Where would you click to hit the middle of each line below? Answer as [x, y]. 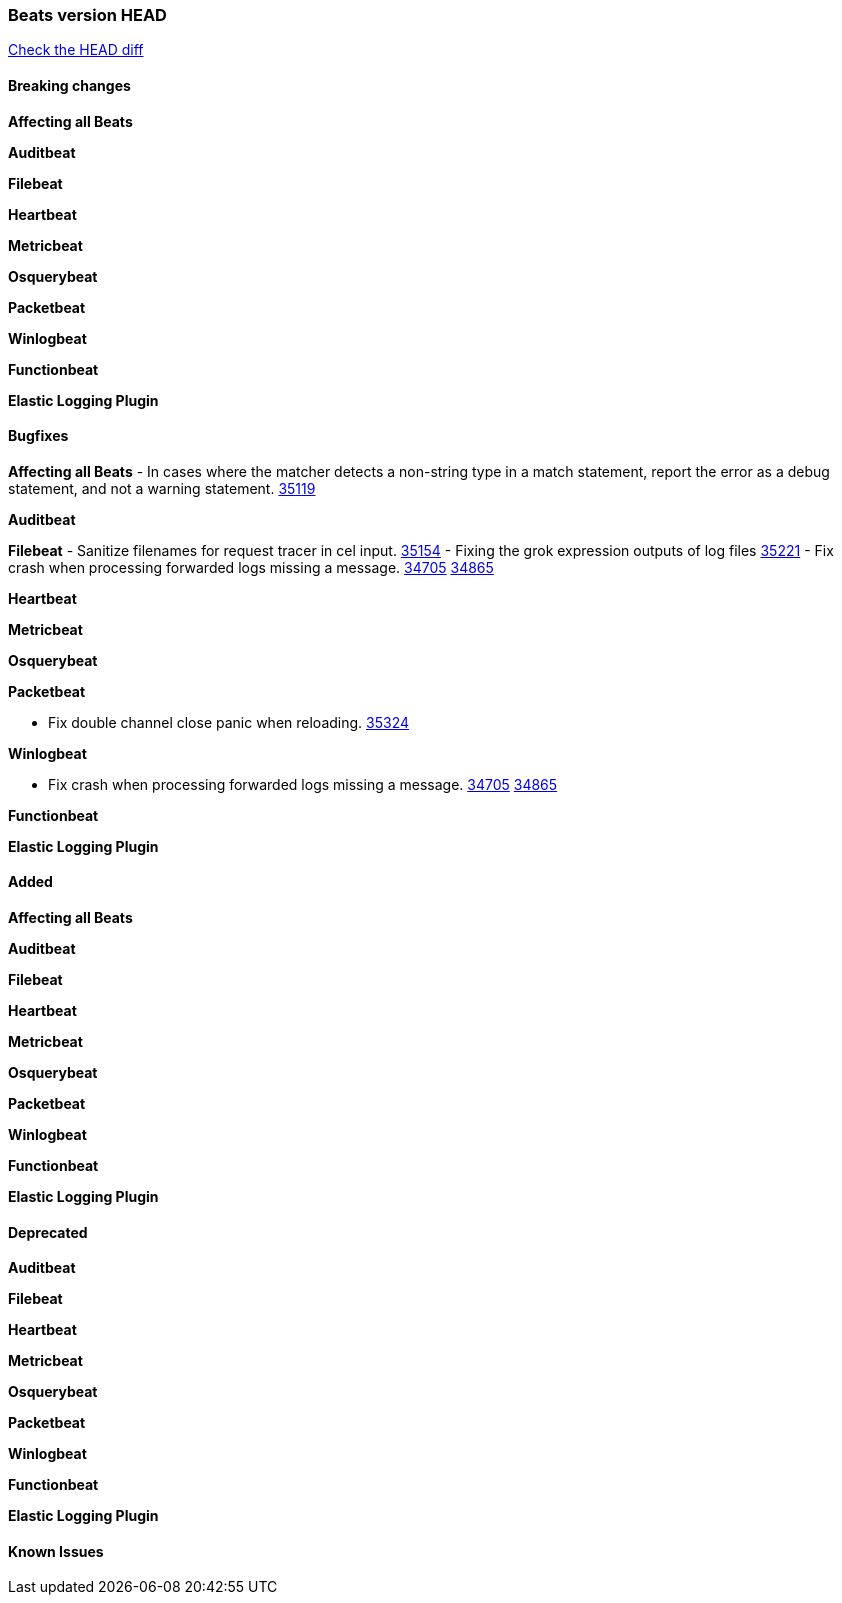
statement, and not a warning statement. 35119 [162, 488]
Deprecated [48, 1232]
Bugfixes [38, 436]
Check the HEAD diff [76, 50]
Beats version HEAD [87, 15]
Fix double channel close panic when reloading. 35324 [229, 722]
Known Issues [56, 1551]
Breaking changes [69, 85]
